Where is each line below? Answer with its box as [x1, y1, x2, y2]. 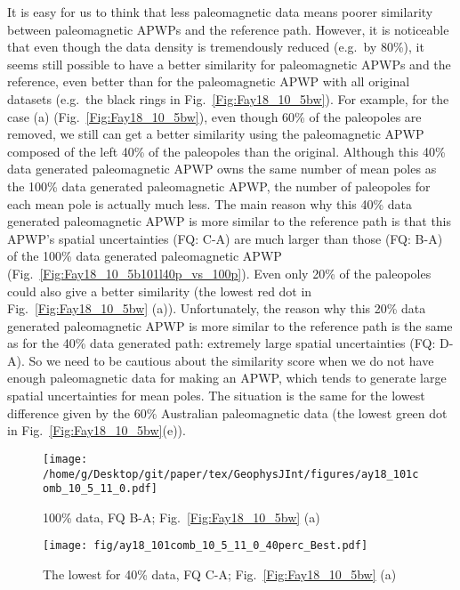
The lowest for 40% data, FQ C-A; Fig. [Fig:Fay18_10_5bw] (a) [43, 565, 397, 584]
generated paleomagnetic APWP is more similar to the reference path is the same [7, 316, 453, 335]
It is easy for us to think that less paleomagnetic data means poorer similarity [7, 3, 433, 20]
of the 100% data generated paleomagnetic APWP [7, 247, 282, 265]
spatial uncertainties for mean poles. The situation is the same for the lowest [7, 386, 425, 405]
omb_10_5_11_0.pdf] [43, 482, 157, 496]
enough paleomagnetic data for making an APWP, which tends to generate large [7, 368, 447, 387]
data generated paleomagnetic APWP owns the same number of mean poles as [7, 159, 437, 178]
